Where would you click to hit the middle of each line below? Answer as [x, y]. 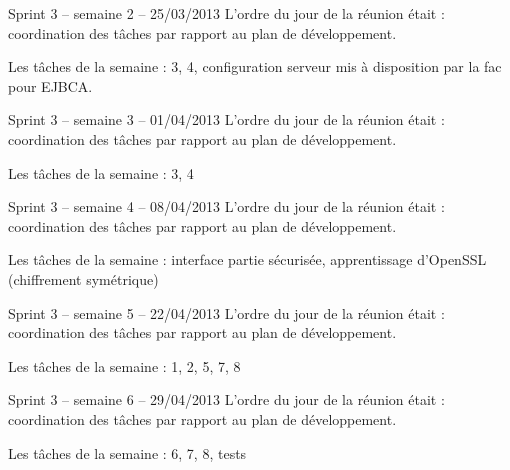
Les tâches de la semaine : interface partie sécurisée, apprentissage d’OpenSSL [247, 259]
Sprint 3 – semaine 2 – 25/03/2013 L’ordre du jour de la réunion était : [226, 13]
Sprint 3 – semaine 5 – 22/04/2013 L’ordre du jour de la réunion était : [226, 312]
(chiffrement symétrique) [83, 278]
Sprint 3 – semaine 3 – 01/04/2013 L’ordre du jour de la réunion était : [226, 119]
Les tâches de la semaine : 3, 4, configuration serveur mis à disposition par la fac [255, 66]
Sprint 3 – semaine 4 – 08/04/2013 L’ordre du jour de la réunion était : [226, 206]
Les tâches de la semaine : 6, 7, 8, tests [127, 452]
